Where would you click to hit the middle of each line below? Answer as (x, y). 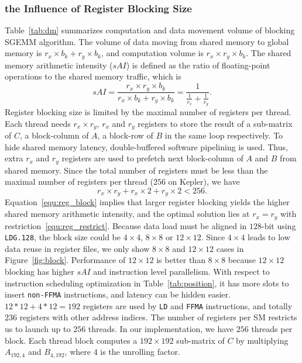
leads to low (269, 237)
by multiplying (262, 340)
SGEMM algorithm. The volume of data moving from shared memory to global (147, 41)
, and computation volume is (152, 53)
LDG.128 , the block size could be (63, 237)
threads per (272, 329)
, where (78, 352)
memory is (23, 53)
